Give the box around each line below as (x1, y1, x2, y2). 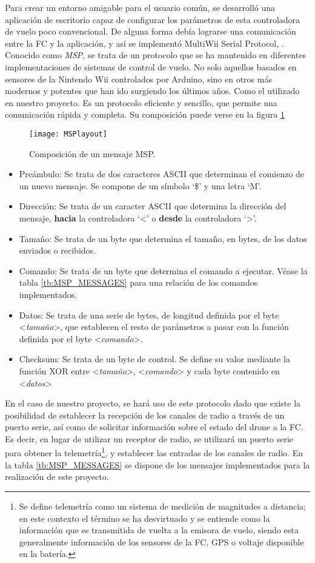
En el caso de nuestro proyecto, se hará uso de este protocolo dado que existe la (5, 397, 301, 410)
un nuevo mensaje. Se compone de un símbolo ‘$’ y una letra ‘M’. (19, 179, 262, 192)
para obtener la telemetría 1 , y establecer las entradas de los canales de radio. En (5, 445, 303, 459)
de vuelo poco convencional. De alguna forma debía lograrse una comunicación (5, 25, 296, 38)
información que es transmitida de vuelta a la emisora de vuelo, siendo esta (19, 524, 299, 536)
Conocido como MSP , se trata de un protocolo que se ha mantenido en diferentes (5, 49, 306, 61)
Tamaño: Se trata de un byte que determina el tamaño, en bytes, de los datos (19, 232, 307, 244)
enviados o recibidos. (19, 244, 96, 257)
